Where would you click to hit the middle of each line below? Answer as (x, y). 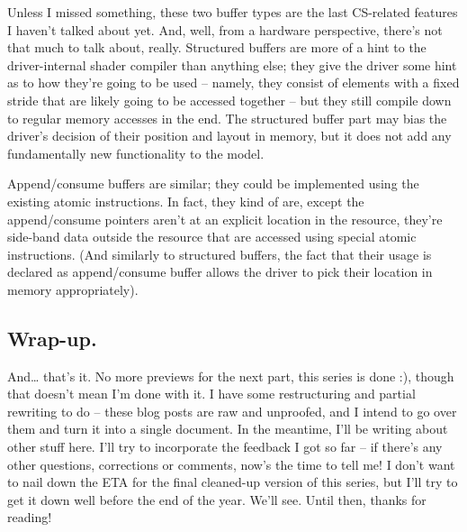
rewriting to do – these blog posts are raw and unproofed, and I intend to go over (232, 411)
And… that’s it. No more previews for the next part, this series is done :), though (231, 376)
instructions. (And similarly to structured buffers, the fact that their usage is (220, 254)
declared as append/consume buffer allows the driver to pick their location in (220, 272)
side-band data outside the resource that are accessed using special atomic (212, 237)
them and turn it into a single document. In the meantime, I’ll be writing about (228, 429)
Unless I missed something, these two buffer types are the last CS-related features (233, 12)
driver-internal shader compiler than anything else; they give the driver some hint (232, 64)
